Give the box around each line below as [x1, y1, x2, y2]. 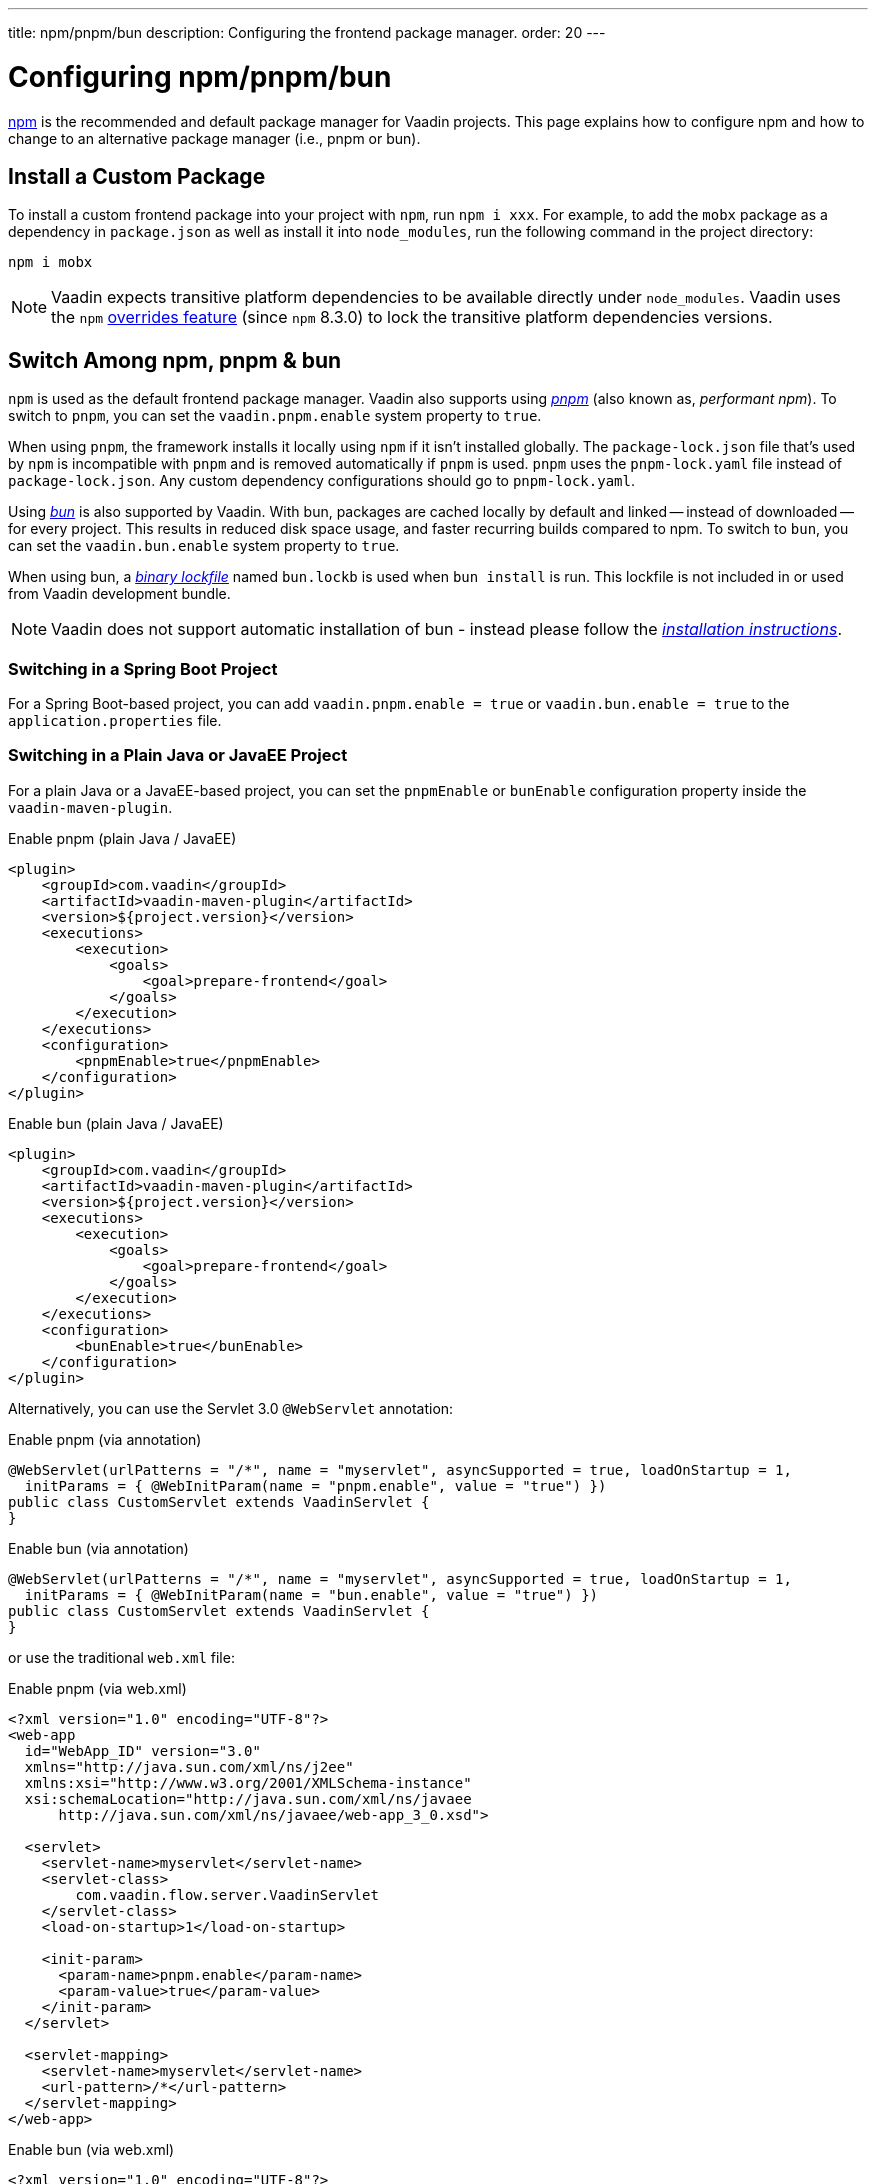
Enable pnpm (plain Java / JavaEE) [8, 829, 237, 847]
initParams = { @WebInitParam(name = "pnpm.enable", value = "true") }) [24, 1477, 607, 1494]
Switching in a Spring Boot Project [8, 658, 278, 679]
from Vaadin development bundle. [8, 585, 231, 603]
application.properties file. [8, 711, 222, 729]
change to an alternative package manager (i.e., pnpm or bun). [8, 129, 421, 147]
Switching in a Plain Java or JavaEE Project [8, 745, 348, 766]
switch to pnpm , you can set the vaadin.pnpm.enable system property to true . [8, 407, 542, 425]
